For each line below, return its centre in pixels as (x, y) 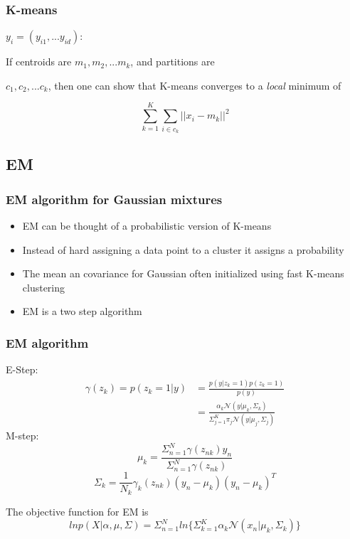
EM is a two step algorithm (82, 311)
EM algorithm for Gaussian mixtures (114, 199)
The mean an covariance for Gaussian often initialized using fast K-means (183, 273)
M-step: (22, 436)
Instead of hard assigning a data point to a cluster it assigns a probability (183, 249)
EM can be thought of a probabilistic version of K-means (147, 225)
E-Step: (22, 369)
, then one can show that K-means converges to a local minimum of (195, 85)
